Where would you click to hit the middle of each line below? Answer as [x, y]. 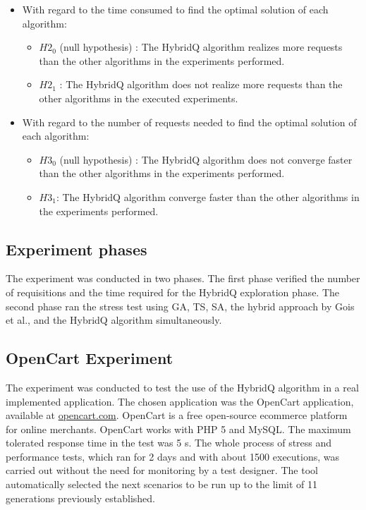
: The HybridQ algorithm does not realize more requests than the [201, 84]
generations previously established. [80, 498]
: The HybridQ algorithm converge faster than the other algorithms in [208, 196]
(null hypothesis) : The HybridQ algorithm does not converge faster [206, 159]
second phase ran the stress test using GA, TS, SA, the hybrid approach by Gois [180, 306]
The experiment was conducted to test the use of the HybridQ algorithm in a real [182, 387]
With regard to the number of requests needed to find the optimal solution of [189, 122]
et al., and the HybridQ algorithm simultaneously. [114, 320]
